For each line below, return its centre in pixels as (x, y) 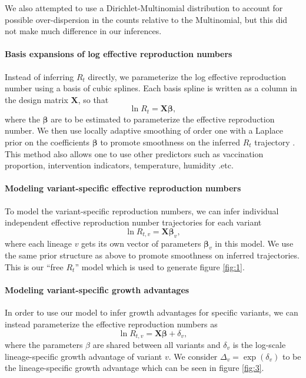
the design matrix (36, 99)
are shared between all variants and (157, 344)
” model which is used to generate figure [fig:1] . (160, 266)
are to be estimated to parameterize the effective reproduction (163, 119)
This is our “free (34, 266)
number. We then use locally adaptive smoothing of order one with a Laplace (144, 130)
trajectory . (275, 142)
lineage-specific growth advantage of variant (84, 356)
